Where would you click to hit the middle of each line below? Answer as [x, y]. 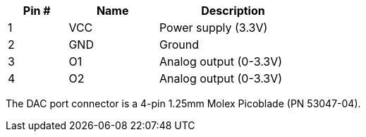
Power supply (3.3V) [213, 28]
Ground [179, 44]
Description [233, 11]
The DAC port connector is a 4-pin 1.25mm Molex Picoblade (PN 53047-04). [183, 103]
